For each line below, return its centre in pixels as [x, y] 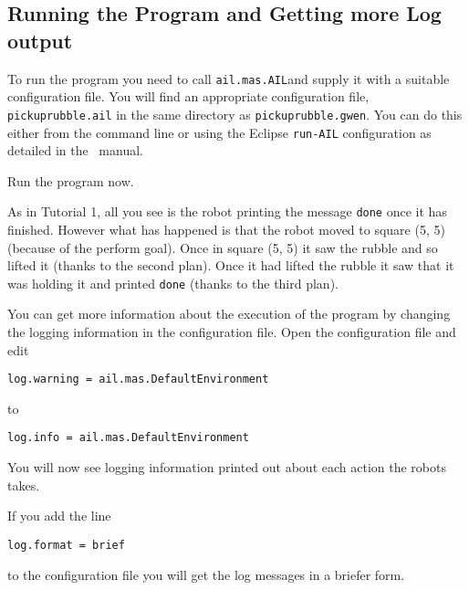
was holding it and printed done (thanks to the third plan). [173, 283]
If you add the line [59, 516]
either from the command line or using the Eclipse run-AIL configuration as [219, 132]
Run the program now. [71, 180]
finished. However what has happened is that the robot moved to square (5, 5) [226, 229]
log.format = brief [66, 545]
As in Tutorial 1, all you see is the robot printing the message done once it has [227, 211]
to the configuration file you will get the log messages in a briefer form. [206, 574]
